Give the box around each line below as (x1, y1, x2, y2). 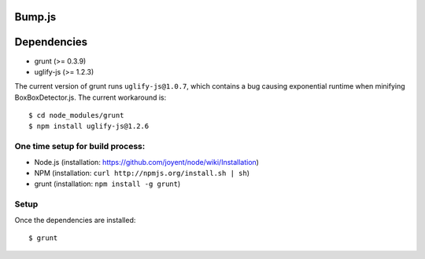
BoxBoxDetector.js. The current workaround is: (14, 93, 167, 102)
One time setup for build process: (14, 141, 146, 152)
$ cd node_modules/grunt (28, 111, 124, 120)
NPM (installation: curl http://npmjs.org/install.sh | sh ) (34, 169, 249, 178)
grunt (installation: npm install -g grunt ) (34, 179, 181, 188)
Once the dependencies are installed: (14, 215, 136, 224)
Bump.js (14, 10, 57, 24)
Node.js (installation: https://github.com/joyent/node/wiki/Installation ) (34, 157, 260, 166)
